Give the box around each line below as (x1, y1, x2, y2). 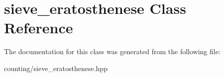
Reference (4, 17, 73, 38)
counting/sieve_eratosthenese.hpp (4, 63, 108, 73)
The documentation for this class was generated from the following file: (4, 46, 221, 57)
